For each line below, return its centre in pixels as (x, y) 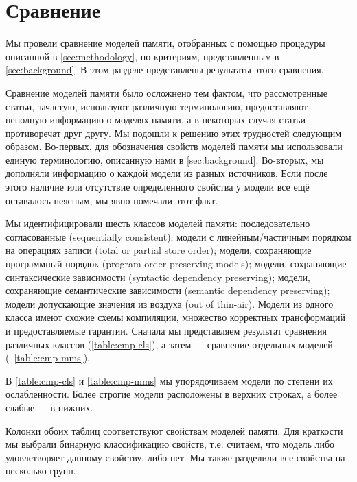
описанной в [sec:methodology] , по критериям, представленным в (142, 56)
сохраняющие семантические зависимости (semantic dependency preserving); (168, 290)
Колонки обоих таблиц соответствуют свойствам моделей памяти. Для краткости (174, 430)
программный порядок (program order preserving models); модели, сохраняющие (176, 264)
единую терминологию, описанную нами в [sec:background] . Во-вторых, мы (165, 159)
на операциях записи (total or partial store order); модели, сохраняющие (159, 250)
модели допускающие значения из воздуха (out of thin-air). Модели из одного (170, 303)
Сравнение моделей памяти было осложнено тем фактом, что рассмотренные (166, 92)
